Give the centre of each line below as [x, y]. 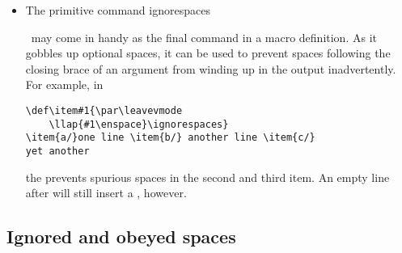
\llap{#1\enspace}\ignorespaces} [139, 124]
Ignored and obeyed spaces [121, 236]
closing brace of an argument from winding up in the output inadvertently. [211, 68]
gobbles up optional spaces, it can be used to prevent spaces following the [208, 53]
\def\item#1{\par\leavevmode [104, 110]
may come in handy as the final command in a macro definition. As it [204, 37]
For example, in [64, 84]
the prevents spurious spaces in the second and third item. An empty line [207, 177]
